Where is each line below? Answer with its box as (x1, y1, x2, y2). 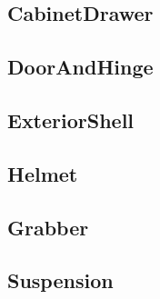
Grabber (7, 213, 89, 241)
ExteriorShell (7, 105, 135, 134)
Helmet (7, 159, 78, 187)
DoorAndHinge (7, 53, 154, 81)
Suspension (7, 266, 114, 294)
